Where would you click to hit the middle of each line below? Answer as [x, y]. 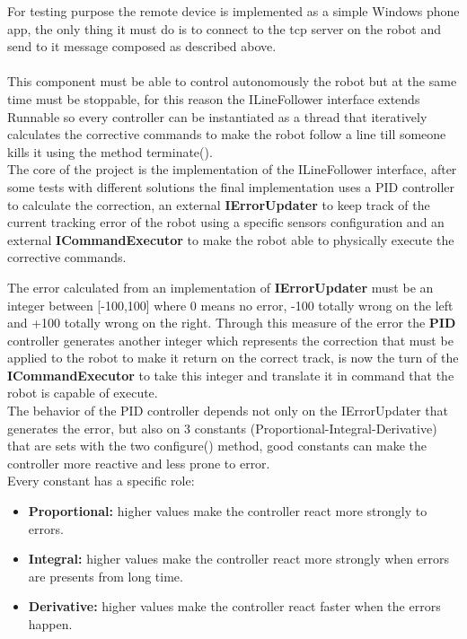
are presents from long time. [106, 576]
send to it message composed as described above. [142, 46]
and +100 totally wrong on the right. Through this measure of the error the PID [232, 323]
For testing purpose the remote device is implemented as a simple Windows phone [233, 11]
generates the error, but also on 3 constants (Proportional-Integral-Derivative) [222, 428]
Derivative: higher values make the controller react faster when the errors [234, 606]
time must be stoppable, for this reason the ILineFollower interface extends [214, 98]
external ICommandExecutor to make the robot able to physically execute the [231, 239]
